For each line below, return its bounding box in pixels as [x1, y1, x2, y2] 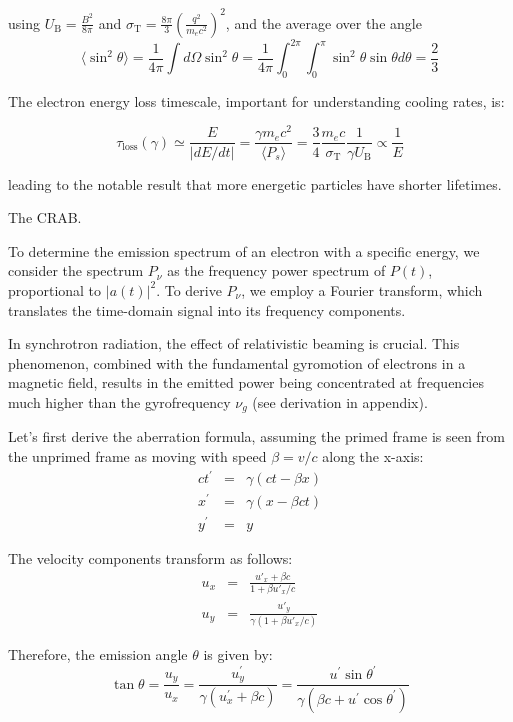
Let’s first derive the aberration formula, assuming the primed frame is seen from [8, 426, 505, 447]
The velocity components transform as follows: [8, 548, 293, 569]
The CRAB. [8, 207, 82, 228]
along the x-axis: [322, 445, 424, 466]
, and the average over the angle [225, 12, 422, 33]
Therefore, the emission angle [8, 643, 188, 664]
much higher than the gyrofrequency [8, 391, 231, 412]
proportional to [8, 279, 102, 300]
